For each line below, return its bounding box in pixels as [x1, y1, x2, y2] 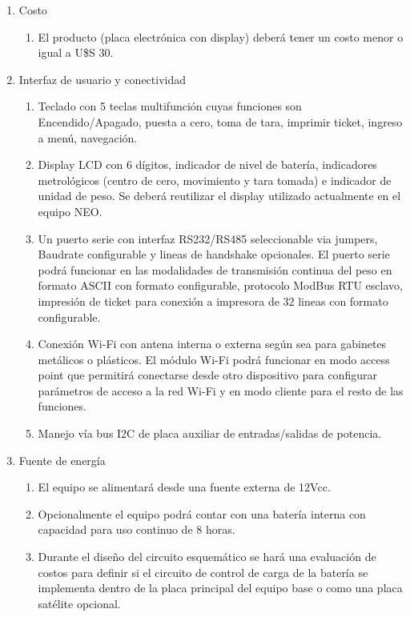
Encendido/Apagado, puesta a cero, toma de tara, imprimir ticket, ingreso [38, 113, 403, 130]
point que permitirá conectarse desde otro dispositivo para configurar [38, 367, 377, 383]
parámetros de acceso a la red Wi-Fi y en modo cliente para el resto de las [38, 382, 404, 399]
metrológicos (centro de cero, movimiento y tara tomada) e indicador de [38, 171, 392, 188]
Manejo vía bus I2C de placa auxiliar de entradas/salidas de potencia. [38, 425, 382, 442]
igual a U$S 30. [38, 44, 114, 61]
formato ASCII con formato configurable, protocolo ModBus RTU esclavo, [38, 277, 403, 294]
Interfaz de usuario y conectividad [18, 70, 187, 87]
